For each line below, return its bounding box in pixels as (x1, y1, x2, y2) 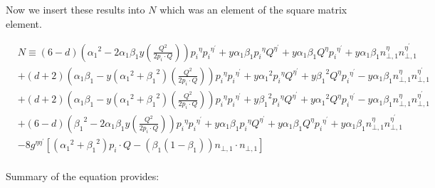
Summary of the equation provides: (6, 169, 159, 184)
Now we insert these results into (6, 2, 145, 16)
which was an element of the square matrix (159, 2, 347, 16)
